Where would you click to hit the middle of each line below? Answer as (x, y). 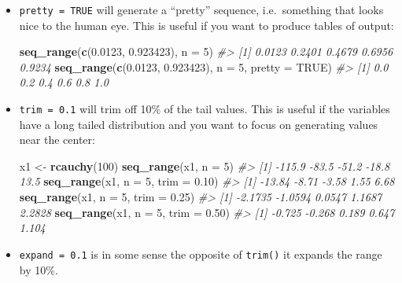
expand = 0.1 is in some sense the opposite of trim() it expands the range (201, 254)
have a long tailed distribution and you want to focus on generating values (199, 124)
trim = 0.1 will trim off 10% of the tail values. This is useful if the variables (205, 109)
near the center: (57, 140)
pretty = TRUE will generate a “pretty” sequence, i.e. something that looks (201, 9)
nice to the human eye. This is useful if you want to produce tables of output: (207, 25)
